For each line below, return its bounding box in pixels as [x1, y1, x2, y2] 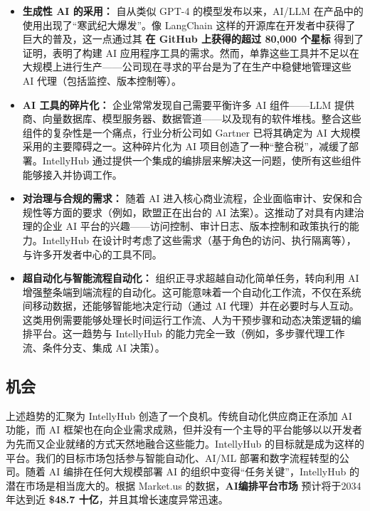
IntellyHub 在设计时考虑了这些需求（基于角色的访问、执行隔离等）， [42, 232, 356, 247]
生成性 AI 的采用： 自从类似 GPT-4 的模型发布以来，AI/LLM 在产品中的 [22, 4, 364, 18]
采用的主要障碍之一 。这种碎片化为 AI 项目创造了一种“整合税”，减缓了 [22, 139, 349, 154]
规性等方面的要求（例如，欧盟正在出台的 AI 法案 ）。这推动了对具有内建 [22, 204, 354, 219]
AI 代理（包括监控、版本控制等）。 [22, 73, 182, 88]
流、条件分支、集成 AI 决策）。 [22, 340, 165, 355]
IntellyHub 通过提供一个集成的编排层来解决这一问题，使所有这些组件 [42, 152, 361, 167]
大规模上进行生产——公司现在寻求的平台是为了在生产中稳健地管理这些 [22, 59, 351, 74]
